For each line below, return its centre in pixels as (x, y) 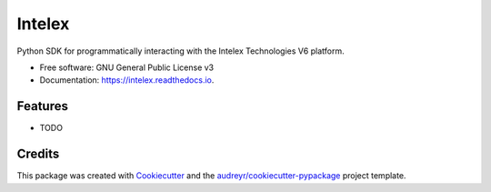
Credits (38, 154)
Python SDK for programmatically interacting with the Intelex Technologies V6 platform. (180, 51)
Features (42, 106)
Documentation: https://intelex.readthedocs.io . (127, 80)
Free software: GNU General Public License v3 (127, 67)
